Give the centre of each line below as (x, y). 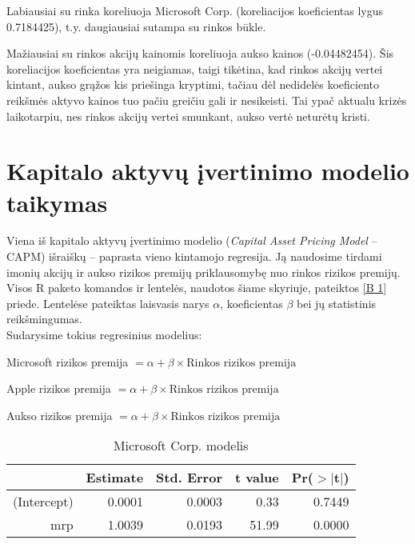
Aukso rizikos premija (60, 415)
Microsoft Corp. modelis (181, 446)
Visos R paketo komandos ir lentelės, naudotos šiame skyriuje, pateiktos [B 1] (197, 288)
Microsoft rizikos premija (68, 361)
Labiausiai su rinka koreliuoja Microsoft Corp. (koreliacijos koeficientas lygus (195, 10)
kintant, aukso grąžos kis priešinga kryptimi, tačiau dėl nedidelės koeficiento (193, 84)
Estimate (115, 478)
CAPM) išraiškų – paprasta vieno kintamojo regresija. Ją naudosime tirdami (194, 256)
